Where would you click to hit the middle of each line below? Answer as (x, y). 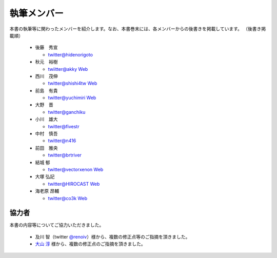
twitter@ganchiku (67, 112)
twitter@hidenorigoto (71, 54)
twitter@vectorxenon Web (76, 169)
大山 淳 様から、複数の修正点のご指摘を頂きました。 (90, 244)
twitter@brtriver (65, 155)
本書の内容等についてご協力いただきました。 (57, 225)
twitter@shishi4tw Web (73, 83)
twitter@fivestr (64, 126)
